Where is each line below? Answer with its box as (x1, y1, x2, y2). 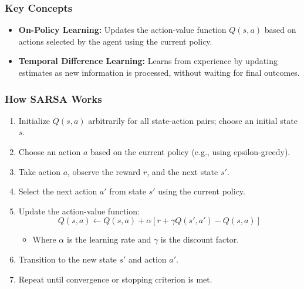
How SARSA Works (5, 91, 102, 106)
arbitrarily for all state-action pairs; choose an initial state (88, 114, 298, 126)
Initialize (18, 114, 50, 126)
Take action (18, 165, 60, 177)
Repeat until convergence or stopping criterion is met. (18, 273, 212, 285)
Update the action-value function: (18, 204, 140, 217)
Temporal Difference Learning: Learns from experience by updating (18, 55, 278, 67)
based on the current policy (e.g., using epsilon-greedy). (90, 146, 291, 157)
